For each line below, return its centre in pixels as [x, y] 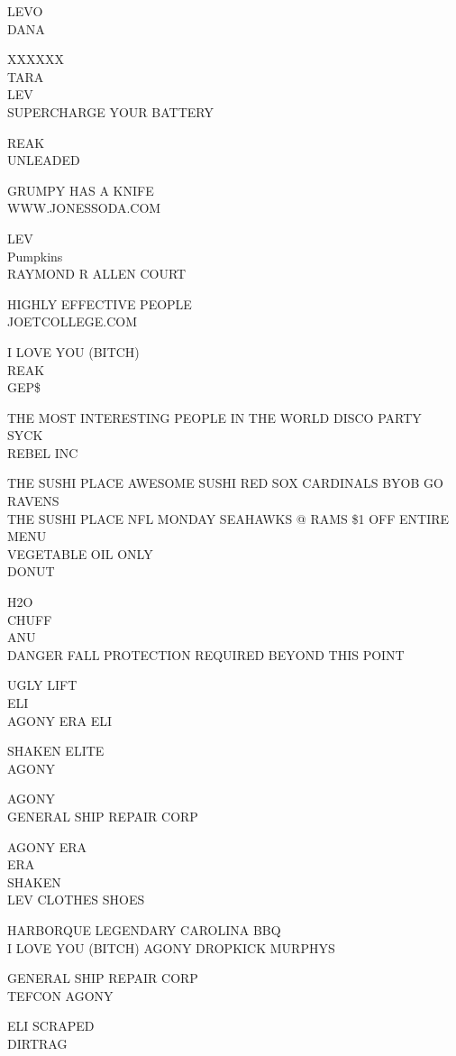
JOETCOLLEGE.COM [73, 321]
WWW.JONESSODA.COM [84, 208]
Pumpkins [35, 256]
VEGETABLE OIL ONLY [80, 553]
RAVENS [33, 501]
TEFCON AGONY [60, 995]
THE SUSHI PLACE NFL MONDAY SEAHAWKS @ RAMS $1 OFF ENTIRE [228, 518]
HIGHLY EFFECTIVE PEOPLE [100, 303]
